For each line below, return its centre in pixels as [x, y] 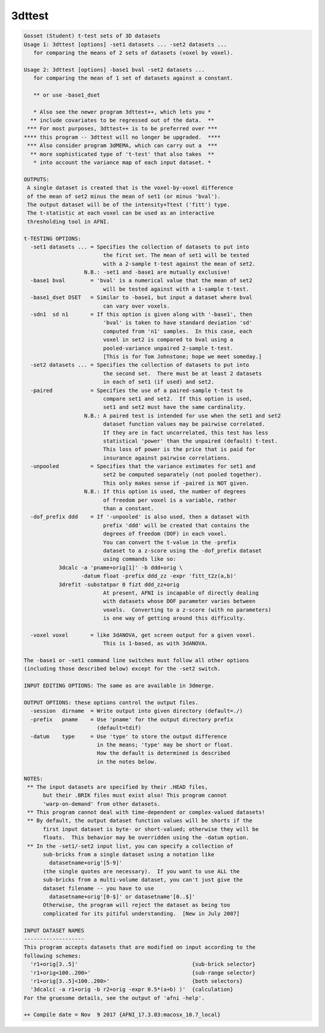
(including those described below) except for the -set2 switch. [122, 669]
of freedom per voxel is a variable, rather [170, 500]
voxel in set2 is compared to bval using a [168, 340]
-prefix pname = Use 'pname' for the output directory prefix [132, 719]
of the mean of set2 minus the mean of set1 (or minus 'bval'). [124, 196]
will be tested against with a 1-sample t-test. [176, 289]
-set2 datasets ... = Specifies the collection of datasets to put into [140, 365]
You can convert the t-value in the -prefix [170, 542]
